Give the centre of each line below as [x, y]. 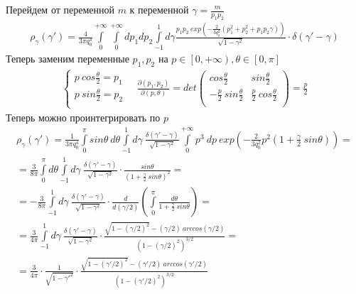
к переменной [159, 9]
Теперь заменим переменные [68, 59]
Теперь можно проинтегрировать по [83, 117]
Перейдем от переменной [60, 9]
